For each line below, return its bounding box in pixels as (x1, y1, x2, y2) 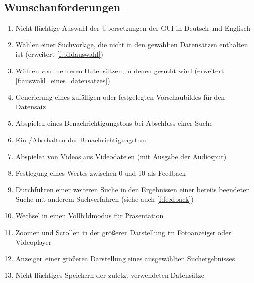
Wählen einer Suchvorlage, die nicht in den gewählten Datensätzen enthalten (15, 39, 248, 49)
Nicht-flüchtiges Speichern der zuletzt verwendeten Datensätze (15, 270, 204, 280)
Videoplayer (15, 237, 52, 247)
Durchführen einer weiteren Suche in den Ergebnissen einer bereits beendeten (15, 184, 250, 194)
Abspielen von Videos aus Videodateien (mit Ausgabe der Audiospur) (15, 151, 227, 161)
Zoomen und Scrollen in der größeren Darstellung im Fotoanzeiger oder (15, 227, 231, 237)
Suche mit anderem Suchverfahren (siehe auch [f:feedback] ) (15, 194, 194, 204)
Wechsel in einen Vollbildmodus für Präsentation (15, 210, 164, 220)
